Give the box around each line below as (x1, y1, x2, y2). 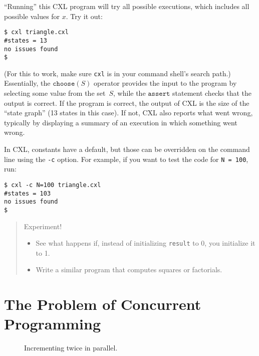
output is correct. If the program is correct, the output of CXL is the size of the (4, 97, 249, 108)
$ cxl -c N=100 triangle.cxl (4, 181, 101, 189)
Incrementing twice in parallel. (24, 342, 118, 353)
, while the (113, 88, 146, 98)
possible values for (4, 11, 60, 21)
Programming (4, 313, 101, 334)
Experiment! (24, 221, 62, 231)
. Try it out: (66, 11, 103, 21)
